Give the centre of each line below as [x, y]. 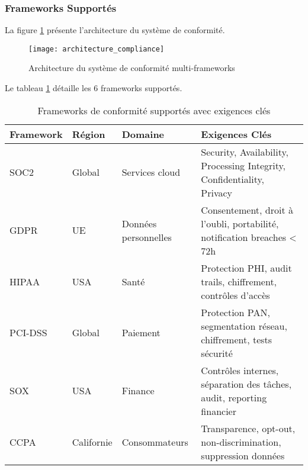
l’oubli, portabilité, [240, 223]
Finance [138, 391]
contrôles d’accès [235, 295]
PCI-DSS [28, 333]
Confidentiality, [233, 179]
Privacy [217, 192]
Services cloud [151, 172]
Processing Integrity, [243, 165]
